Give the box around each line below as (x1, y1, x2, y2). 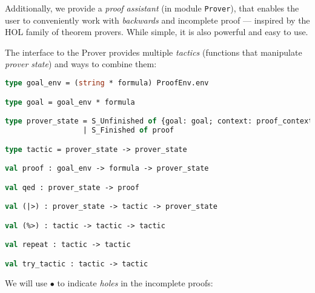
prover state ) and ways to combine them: (5, 58, 157, 70)
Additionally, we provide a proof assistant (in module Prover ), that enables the (5, 2, 299, 14)
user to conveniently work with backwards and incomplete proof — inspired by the (5, 13, 310, 26)
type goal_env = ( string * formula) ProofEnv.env (5, 79, 209, 88)
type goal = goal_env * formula (5, 97, 135, 107)
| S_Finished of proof (82, 125, 174, 134)
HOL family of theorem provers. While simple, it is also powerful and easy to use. (5, 25, 308, 38)
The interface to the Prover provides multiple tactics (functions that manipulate (5, 45, 302, 58)
